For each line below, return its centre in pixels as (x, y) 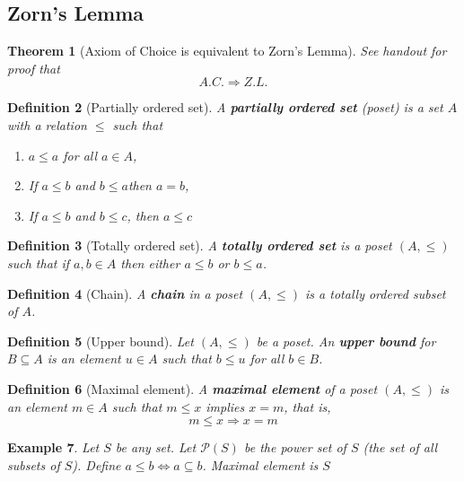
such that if (39, 262)
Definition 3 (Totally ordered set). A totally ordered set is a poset (200, 245)
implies (225, 406)
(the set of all (400, 447)
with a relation (47, 124)
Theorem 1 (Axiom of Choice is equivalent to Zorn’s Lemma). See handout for (227, 51)
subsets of (34, 464)
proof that (34, 68)
